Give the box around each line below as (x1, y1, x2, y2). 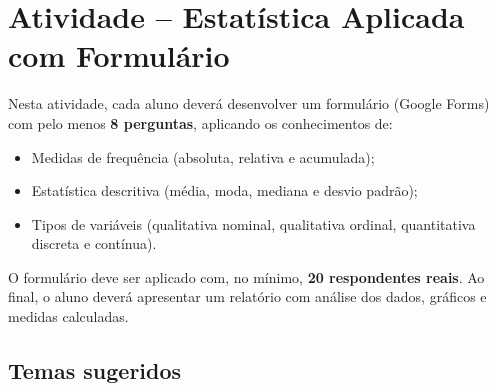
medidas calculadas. (8, 306, 129, 327)
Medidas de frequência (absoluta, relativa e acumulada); (31, 146, 375, 167)
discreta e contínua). (31, 233, 157, 254)
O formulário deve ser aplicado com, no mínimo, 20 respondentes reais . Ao (8, 266, 485, 287)
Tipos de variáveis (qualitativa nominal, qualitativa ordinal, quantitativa (31, 213, 476, 234)
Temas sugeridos (8, 355, 182, 386)
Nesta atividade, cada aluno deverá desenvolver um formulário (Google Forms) (8, 93, 490, 114)
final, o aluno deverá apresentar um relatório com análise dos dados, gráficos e (8, 286, 487, 307)
